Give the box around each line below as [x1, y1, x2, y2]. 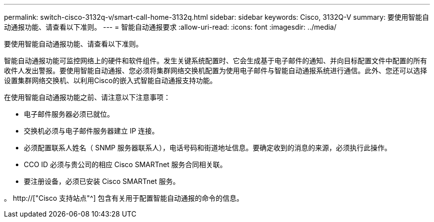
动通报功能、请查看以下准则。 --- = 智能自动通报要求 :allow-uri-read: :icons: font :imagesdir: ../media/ [4, 23, 337, 31]
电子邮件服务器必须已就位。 [24, 110, 114, 118]
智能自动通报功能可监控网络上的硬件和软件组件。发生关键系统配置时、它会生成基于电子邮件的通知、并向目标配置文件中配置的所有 [4, 56, 427, 65]
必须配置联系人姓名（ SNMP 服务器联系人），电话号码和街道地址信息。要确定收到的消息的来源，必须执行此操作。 [24, 143, 391, 152]
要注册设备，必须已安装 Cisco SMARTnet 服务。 [24, 177, 180, 185]
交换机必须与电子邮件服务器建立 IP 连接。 [24, 127, 159, 135]
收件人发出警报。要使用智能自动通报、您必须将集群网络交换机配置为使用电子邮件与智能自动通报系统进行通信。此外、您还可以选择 [4, 66, 427, 75]
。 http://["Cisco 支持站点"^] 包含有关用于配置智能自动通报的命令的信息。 [4, 194, 244, 202]
